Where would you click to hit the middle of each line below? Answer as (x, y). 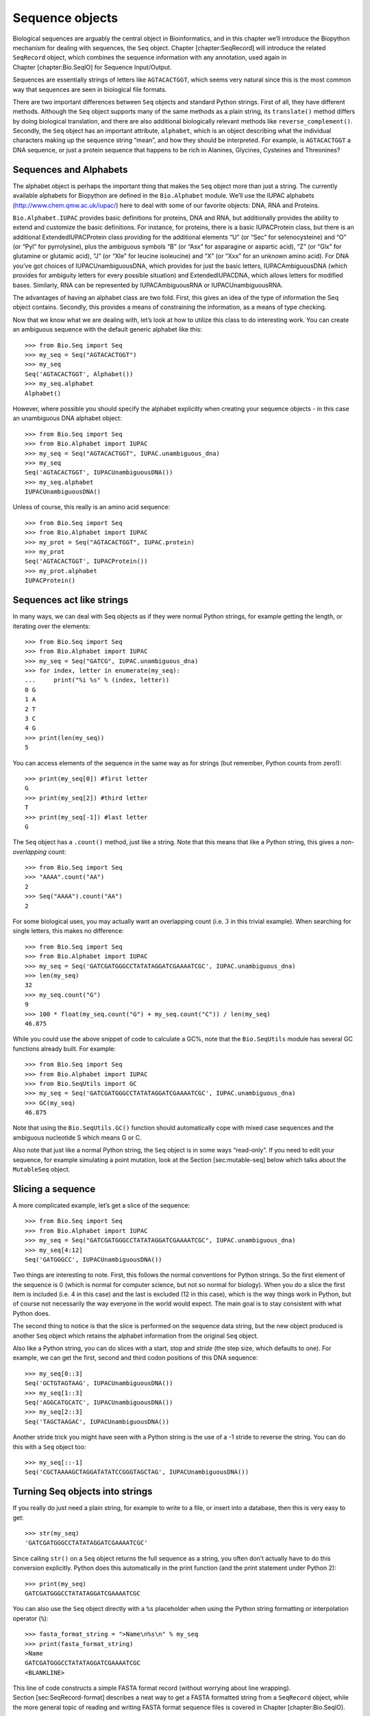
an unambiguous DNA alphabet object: (67, 418)
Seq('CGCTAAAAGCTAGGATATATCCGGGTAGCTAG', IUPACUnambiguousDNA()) (137, 1472)
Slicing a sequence (54, 1189)
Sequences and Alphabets (70, 169)
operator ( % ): (30, 1618)
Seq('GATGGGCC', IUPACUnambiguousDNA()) (94, 1259)
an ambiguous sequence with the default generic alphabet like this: (107, 329)
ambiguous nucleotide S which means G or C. (77, 1137)
